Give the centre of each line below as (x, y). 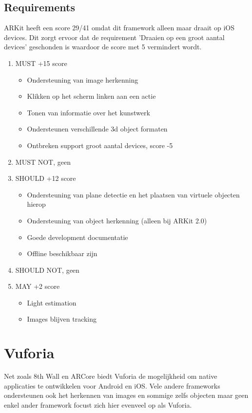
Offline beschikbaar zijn (62, 253)
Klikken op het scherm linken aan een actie (91, 96)
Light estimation (52, 302)
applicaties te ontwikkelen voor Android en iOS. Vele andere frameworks (112, 385)
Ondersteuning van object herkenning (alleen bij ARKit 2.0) (117, 220)
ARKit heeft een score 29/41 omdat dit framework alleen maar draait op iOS (119, 28)
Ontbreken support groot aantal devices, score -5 (100, 145)
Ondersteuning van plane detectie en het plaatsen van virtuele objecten (133, 194)
